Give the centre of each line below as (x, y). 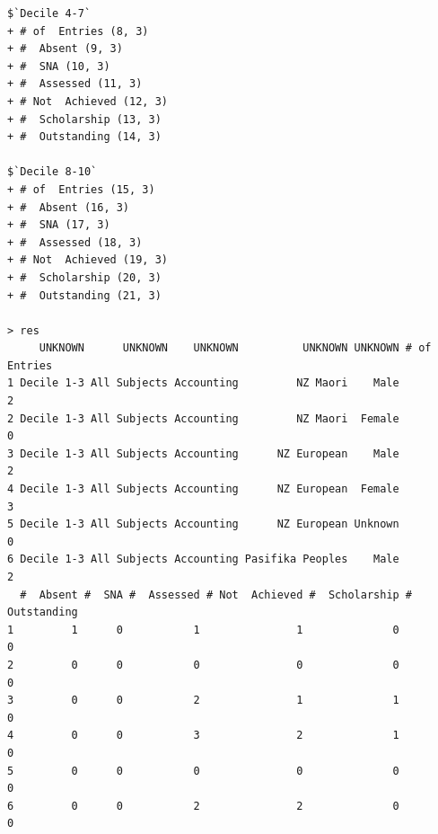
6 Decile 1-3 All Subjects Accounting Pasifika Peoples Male (203, 559)
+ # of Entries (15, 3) (81, 189)
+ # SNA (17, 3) (59, 225)
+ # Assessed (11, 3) (75, 84)
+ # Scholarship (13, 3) (84, 119)
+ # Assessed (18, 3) (75, 242)
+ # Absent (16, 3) (69, 207)
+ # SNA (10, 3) (59, 66)
